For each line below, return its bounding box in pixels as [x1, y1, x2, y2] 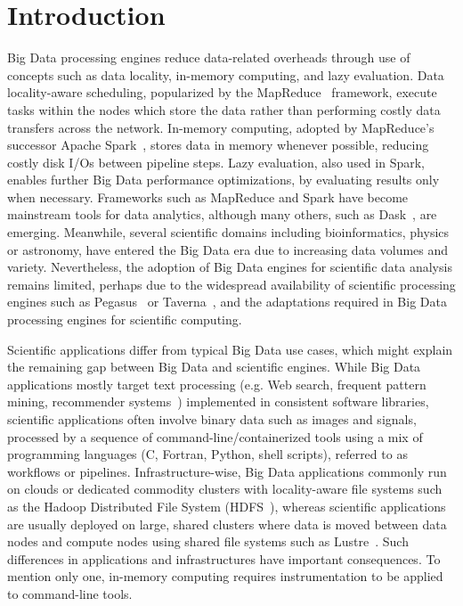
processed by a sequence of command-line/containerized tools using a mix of [7, 427, 423, 446]
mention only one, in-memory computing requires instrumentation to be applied [7, 567, 443, 586]
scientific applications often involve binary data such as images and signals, [7, 410, 417, 428]
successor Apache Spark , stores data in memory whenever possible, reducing [7, 135, 429, 154]
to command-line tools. [7, 584, 133, 602]
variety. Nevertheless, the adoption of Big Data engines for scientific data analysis [7, 258, 452, 276]
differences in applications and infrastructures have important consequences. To [7, 549, 441, 568]
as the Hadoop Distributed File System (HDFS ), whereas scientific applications [7, 496, 446, 515]
